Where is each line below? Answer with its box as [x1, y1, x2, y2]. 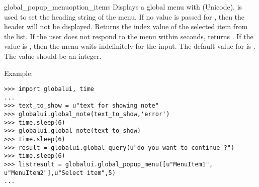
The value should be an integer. [4, 50, 102, 61]
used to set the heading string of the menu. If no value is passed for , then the [4, 11, 245, 22]
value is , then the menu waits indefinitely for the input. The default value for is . [4, 41, 255, 51]
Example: [4, 67, 33, 78]
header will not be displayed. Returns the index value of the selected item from [4, 21, 248, 32]
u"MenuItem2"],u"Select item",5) [4, 169, 116, 176]
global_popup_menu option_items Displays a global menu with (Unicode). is [4, 2, 242, 12]
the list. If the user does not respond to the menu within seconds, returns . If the [4, 31, 253, 41]
